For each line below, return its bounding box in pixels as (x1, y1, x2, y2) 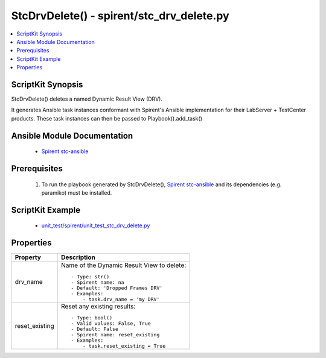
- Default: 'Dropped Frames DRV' (71, 285, 163, 292)
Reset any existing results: (61, 302, 136, 310)
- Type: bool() (71, 315, 113, 321)
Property (14, 253, 42, 262)
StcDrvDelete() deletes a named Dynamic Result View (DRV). (11, 95, 163, 102)
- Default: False (71, 326, 119, 333)
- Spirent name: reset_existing (71, 331, 160, 338)
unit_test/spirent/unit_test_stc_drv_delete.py (41, 222, 150, 229)
